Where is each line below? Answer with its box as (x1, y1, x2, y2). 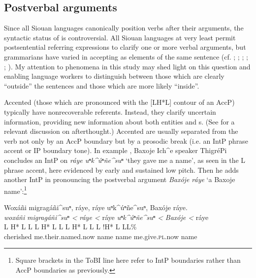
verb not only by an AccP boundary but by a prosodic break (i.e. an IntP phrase (4, 135, 248, 146)
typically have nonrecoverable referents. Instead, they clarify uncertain (4, 106, 216, 117)
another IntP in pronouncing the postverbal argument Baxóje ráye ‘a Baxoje (4, 174, 235, 185)
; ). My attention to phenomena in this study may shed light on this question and (4, 61, 251, 71)
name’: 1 (4, 184, 27, 196)
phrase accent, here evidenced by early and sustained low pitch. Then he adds (4, 164, 239, 175)
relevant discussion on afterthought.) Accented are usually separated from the (4, 126, 238, 136)
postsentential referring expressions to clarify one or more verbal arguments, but (4, 42, 246, 52)
